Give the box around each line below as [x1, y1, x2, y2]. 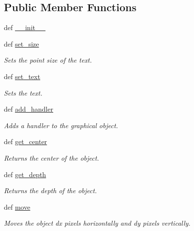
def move [4, 201, 30, 212]
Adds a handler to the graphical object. [4, 120, 118, 130]
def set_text [4, 71, 41, 81]
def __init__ [4, 22, 45, 33]
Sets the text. [4, 87, 43, 98]
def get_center [4, 136, 47, 147]
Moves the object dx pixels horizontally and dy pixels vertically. [4, 218, 191, 228]
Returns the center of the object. [4, 152, 99, 163]
